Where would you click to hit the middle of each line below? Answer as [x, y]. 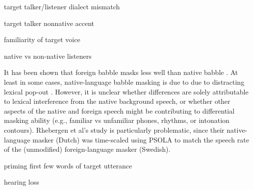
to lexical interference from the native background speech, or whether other [117, 101]
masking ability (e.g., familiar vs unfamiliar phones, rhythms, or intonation [117, 120]
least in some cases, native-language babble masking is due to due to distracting [124, 82]
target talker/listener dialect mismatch [62, 6]
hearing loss [22, 182]
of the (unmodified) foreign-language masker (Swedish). [87, 149]
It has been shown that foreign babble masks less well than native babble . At [121, 72]
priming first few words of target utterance [68, 165]
